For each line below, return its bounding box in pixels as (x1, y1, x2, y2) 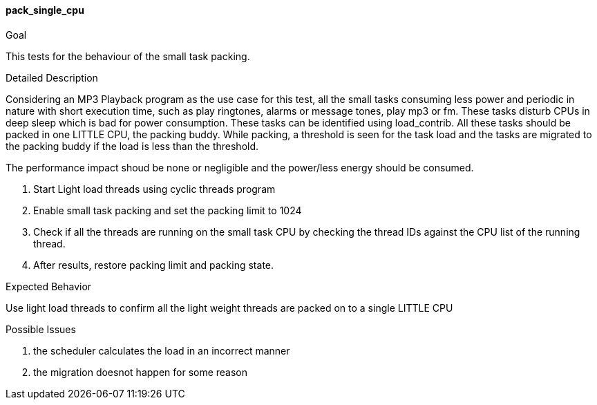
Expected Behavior (6, 280, 92, 292)
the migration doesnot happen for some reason (33, 366, 248, 378)
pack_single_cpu (6, 4, 84, 16)
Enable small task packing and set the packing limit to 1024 (33, 204, 302, 216)
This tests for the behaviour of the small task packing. (6, 50, 250, 62)
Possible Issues (6, 323, 76, 335)
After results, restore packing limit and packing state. (33, 258, 274, 271)
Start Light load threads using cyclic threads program (33, 182, 276, 195)
